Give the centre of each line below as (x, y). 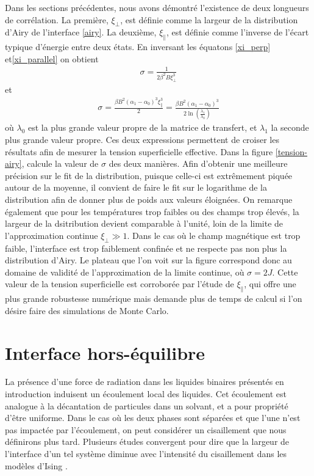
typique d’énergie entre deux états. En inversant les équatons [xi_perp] (138, 47)
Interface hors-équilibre (105, 352)
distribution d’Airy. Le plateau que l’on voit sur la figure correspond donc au (148, 260)
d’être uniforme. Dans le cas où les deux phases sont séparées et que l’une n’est (153, 418)
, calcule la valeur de (60, 163)
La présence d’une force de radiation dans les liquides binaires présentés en (145, 382)
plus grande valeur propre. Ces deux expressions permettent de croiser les (142, 140)
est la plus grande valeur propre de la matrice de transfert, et (142, 127)
